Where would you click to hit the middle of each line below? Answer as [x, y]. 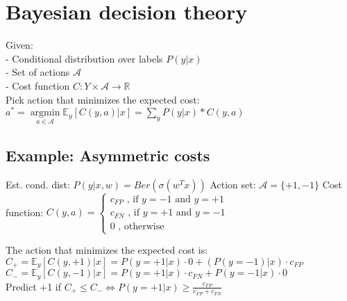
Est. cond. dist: [38, 184]
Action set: [233, 184]
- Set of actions [38, 72]
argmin [45, 113]
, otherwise [141, 226]
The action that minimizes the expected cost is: [107, 250]
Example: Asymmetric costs [108, 155]
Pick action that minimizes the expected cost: [103, 99]
